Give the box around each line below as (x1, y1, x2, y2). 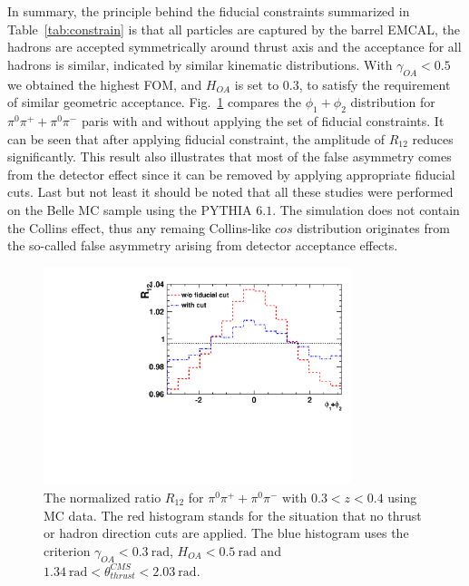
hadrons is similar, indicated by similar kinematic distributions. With (7, 54, 393, 73)
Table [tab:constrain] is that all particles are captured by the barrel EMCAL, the (7, 19, 461, 38)
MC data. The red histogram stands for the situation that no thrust (44, 505, 422, 524)
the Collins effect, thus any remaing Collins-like (7, 218, 271, 237)
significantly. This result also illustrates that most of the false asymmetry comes (7, 147, 452, 166)
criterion (44, 541, 91, 560)
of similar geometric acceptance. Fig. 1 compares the (7, 93, 301, 112)
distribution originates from (297, 218, 450, 237)
